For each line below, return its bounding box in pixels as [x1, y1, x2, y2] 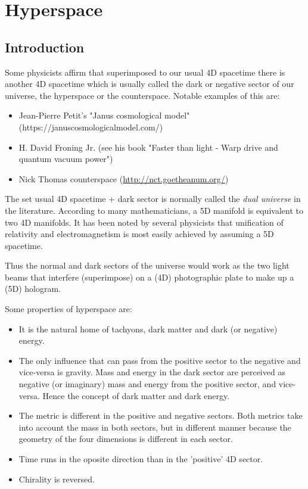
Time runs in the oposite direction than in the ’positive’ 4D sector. [18, 453, 263, 465]
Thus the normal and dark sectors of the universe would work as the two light [5, 259, 290, 272]
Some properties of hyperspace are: [5, 303, 132, 315]
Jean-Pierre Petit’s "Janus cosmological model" [18, 109, 190, 122]
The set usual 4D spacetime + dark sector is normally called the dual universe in [5, 192, 301, 205]
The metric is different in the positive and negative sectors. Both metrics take [18, 409, 303, 422]
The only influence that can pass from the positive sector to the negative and [18, 354, 301, 366]
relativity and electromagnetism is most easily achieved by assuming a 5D [5, 228, 274, 240]
